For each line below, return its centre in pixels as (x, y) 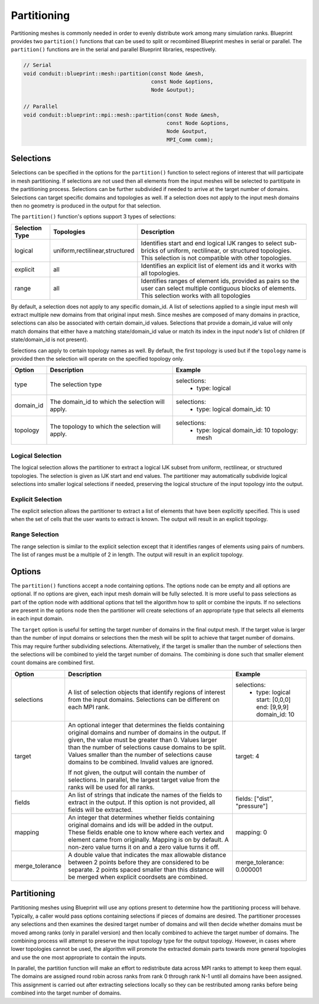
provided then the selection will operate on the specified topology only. (97, 359)
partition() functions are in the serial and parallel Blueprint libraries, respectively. (114, 50)
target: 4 (248, 756)
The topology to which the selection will (105, 427)
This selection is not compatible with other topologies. (216, 258)
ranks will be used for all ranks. (111, 787)
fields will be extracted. (100, 809)
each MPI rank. (89, 707)
